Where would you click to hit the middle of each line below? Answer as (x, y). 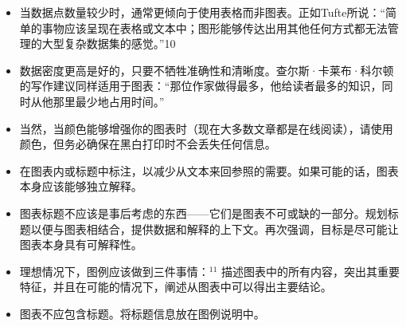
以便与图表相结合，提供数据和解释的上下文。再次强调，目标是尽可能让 (215, 229)
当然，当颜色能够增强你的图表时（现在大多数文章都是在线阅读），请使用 (206, 128)
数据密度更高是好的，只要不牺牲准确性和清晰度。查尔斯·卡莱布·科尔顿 (207, 70)
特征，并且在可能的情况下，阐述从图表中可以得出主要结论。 (176, 287)
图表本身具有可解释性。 (81, 244)
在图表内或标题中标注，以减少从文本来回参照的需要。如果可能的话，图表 (209, 170)
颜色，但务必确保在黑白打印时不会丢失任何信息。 (148, 144)
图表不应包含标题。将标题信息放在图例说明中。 (142, 313)
